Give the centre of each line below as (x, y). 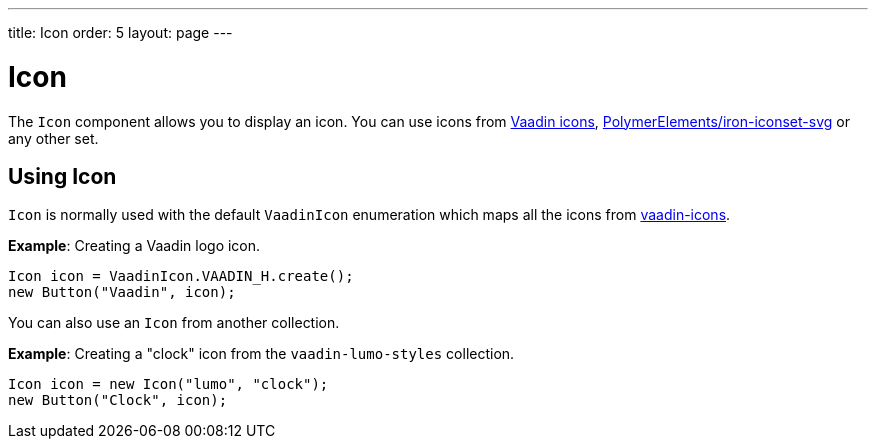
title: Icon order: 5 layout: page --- (120, 32)
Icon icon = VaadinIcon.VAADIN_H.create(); (181, 276)
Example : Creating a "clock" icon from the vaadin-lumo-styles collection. (261, 354)
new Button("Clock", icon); (118, 400)
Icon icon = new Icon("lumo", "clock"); (168, 384)
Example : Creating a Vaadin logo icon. (134, 246)
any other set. (53, 138)
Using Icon (62, 176)
